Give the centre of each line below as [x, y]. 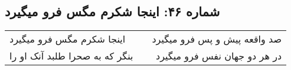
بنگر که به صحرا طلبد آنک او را [71, 56]
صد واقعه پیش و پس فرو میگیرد [217, 39]
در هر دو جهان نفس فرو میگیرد [219, 56]
